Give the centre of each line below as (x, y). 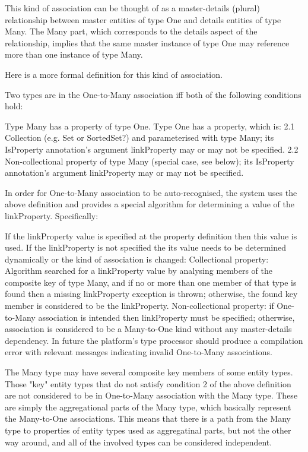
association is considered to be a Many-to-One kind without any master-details (148, 329)
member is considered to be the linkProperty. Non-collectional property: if (139, 306)
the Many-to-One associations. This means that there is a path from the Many (148, 418)
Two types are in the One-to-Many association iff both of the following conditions (153, 94)
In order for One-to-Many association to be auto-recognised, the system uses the (151, 192)
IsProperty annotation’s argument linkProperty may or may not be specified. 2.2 (152, 149)
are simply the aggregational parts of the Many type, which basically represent (148, 407)
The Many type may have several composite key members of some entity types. (149, 372)
